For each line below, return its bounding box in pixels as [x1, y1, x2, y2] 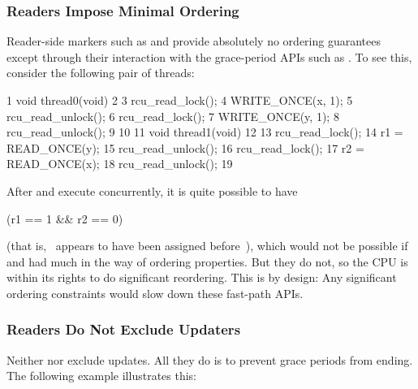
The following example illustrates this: [6, 367, 196, 384]
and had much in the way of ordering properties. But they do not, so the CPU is [6, 253, 408, 270]
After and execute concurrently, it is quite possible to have [6, 182, 298, 199]
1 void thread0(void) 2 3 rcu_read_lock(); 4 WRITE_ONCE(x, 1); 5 [6, 92, 353, 108]
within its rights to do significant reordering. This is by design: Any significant [6, 269, 397, 286]
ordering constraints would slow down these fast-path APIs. [6, 284, 304, 301]
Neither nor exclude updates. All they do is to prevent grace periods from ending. [6, 351, 413, 368]
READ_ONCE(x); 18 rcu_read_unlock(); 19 [6, 155, 233, 172]
